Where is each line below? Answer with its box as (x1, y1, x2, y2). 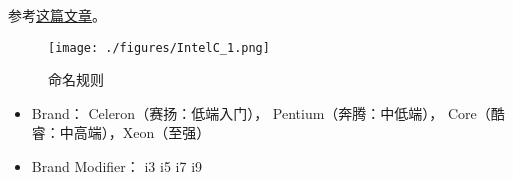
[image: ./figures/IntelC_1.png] (48, 40, 270, 55)
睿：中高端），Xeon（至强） (31, 122, 211, 143)
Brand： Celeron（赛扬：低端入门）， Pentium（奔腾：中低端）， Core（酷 (31, 102, 505, 123)
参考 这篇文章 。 (8, 5, 106, 25)
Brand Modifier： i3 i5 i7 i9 (31, 156, 203, 177)
